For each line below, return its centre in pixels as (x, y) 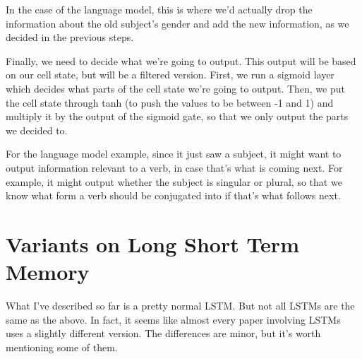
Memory (48, 272)
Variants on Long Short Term (152, 243)
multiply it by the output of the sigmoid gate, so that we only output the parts (177, 116)
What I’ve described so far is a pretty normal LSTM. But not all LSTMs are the (180, 306)
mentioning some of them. (62, 347)
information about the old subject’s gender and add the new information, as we (177, 23)
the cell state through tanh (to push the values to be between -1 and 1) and (170, 102)
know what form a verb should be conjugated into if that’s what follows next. (173, 195)
